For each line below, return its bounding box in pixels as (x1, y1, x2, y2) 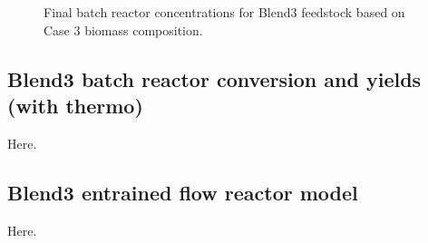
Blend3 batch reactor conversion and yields (7, 64, 422, 92)
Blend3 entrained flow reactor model (7, 178, 358, 206)
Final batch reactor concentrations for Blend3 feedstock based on (44, 3, 405, 21)
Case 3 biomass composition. (44, 20, 203, 39)
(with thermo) (7, 91, 143, 119)
